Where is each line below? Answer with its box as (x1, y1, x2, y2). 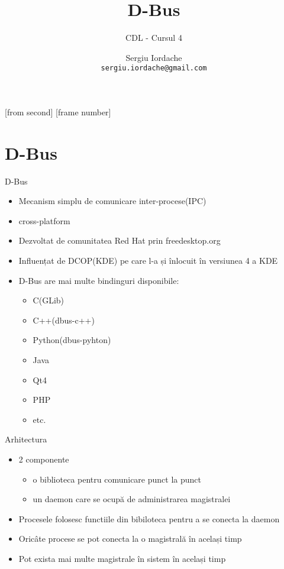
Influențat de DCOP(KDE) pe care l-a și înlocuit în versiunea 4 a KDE (18, 254, 278, 267)
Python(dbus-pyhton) (33, 334, 111, 346)
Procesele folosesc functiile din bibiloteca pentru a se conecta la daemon (18, 512, 280, 525)
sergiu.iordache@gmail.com (101, 64, 207, 73)
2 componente (18, 453, 69, 465)
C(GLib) (33, 294, 64, 306)
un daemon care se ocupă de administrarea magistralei (33, 493, 231, 505)
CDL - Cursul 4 (125, 31, 182, 44)
